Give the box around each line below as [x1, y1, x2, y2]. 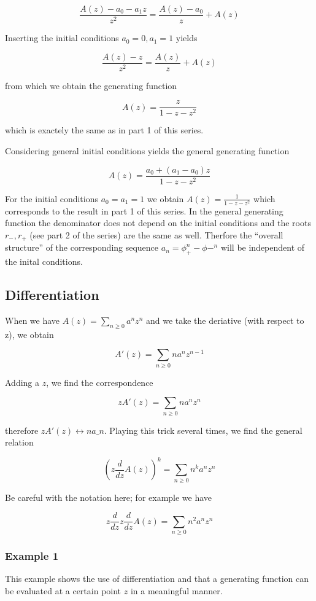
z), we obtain [5, 328, 54, 340]
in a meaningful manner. [130, 584, 223, 597]
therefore [5, 423, 39, 436]
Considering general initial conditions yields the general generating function [5, 144, 290, 157]
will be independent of [220, 241, 305, 254]
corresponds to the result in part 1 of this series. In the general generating [5, 204, 283, 217]
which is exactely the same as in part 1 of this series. [5, 124, 204, 136]
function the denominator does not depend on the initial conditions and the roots [5, 216, 311, 229]
